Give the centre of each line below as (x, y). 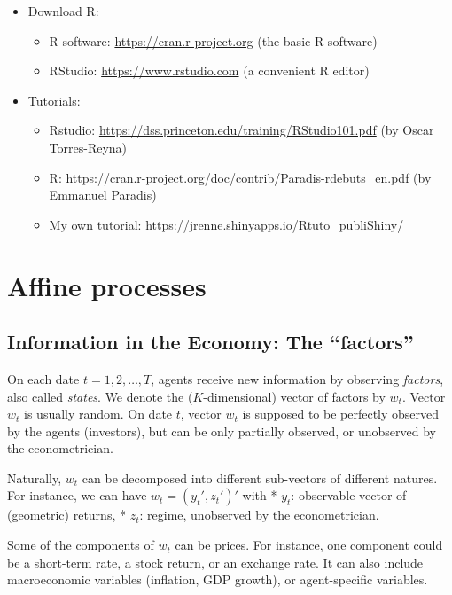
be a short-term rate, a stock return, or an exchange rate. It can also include (215, 562)
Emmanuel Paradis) (103, 195)
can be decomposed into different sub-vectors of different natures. (260, 478)
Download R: (63, 11)
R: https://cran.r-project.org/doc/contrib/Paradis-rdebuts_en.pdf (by (240, 177)
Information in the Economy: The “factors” (210, 342)
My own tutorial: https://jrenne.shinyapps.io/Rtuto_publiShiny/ (226, 224)
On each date (43, 378)
